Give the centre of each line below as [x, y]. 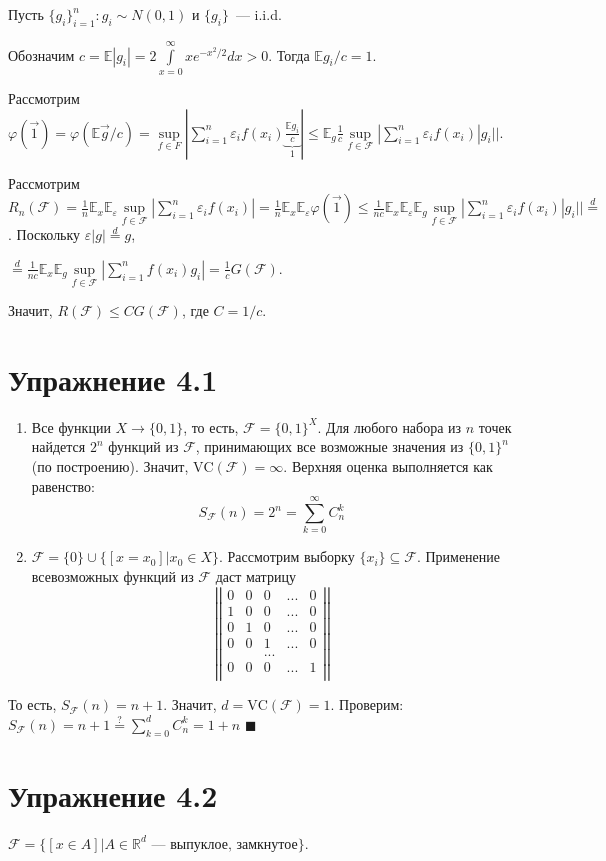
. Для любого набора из [389, 426]
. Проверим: [367, 704]
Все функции [71, 426]
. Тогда [289, 54]
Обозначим [41, 54]
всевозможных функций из [112, 575]
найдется [58, 446]
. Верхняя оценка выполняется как [388, 466]
